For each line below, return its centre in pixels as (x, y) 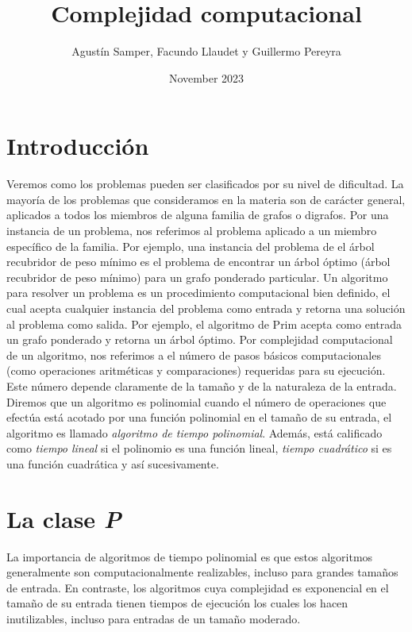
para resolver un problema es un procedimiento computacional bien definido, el (198, 293)
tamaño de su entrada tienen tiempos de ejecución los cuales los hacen (177, 603)
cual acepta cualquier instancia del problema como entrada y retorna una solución (206, 308)
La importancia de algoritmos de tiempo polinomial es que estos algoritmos (190, 556)
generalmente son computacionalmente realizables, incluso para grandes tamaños (202, 572)
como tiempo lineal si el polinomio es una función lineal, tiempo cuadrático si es (199, 448)
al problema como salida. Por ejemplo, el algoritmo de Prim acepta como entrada (204, 324)
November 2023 (206, 77)
